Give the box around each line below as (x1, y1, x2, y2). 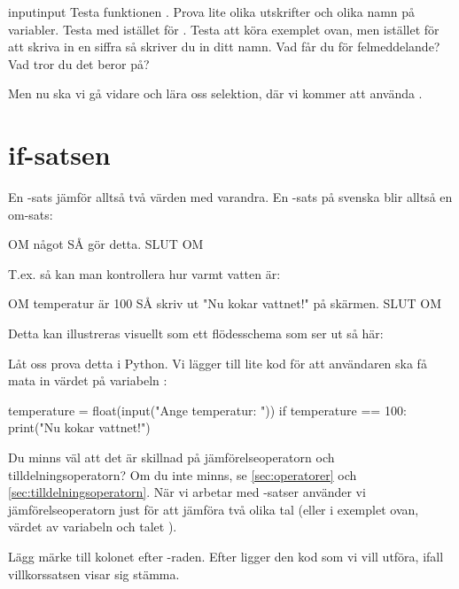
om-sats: (8, 205, 53, 223)
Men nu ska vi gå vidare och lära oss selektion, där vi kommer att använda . (8, 84, 423, 103)
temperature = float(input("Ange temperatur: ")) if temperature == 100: (8, 400, 407, 419)
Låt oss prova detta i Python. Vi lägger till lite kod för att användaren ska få (8, 353, 427, 372)
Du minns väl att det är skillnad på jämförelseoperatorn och (8, 448, 335, 467)
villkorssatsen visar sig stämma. (8, 564, 180, 583)
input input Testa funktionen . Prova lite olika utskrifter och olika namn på (8, 3, 416, 20)
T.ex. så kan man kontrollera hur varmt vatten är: (8, 264, 281, 283)
